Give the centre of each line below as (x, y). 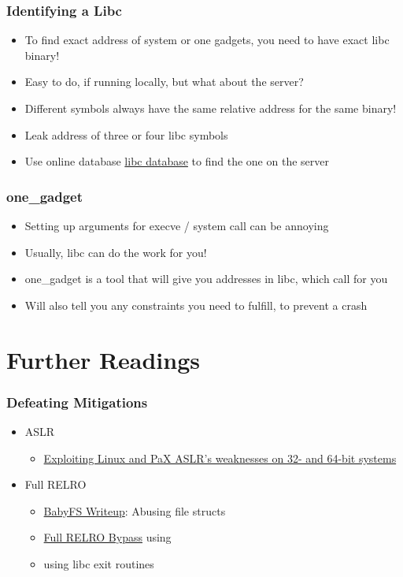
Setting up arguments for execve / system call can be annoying (177, 225)
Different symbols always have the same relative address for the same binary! (211, 108)
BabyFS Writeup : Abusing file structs (135, 510)
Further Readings (104, 359)
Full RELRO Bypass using (107, 537)
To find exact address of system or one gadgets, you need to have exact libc (207, 40)
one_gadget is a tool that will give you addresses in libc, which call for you (206, 279)
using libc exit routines (99, 563)
